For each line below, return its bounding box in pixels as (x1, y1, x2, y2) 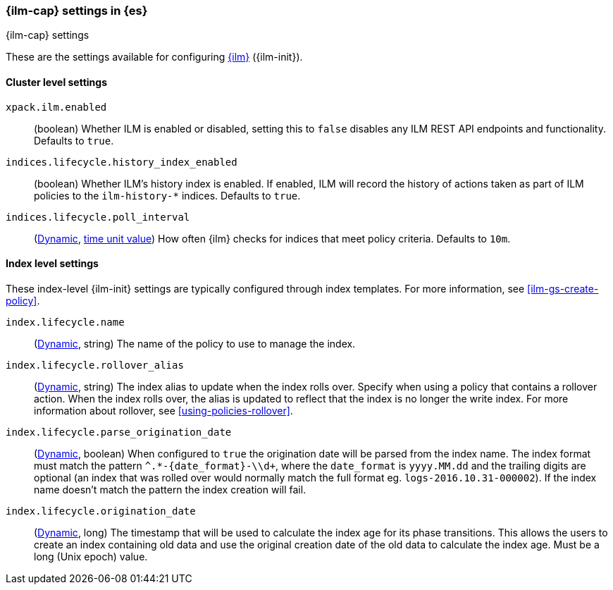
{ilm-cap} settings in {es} (6, 4, 148, 18)
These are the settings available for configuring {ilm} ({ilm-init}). (6, 51, 303, 63)
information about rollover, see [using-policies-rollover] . (34, 404, 293, 417)
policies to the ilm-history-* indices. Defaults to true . (34, 189, 301, 202)
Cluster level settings (6, 75, 108, 88)
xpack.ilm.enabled (6, 101, 107, 113)
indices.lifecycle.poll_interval (6, 211, 190, 223)
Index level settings (6, 257, 99, 270)
